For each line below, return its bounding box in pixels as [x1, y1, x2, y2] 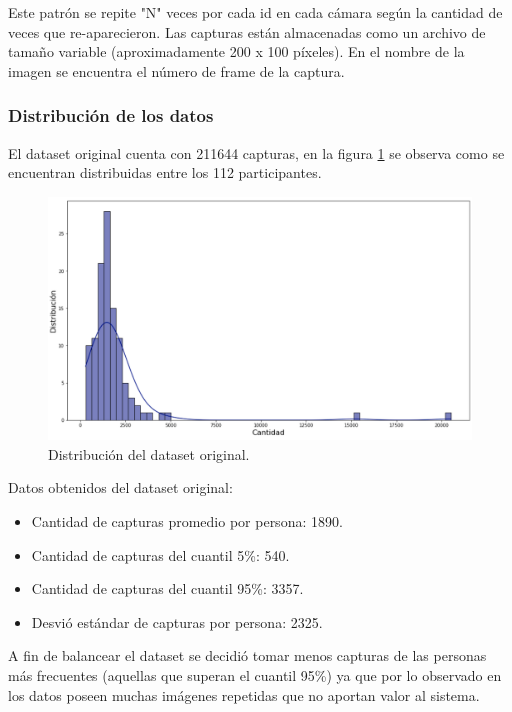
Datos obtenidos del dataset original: [8, 477, 233, 498]
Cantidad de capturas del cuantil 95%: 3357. [31, 578, 304, 599]
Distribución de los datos [8, 103, 214, 128]
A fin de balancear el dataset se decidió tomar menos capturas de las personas [8, 645, 487, 666]
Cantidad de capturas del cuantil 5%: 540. [31, 544, 290, 565]
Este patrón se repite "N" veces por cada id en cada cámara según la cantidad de [8, 2, 503, 22]
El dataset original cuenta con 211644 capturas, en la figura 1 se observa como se [8, 142, 505, 163]
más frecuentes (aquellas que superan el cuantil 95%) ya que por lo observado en [8, 665, 502, 685]
